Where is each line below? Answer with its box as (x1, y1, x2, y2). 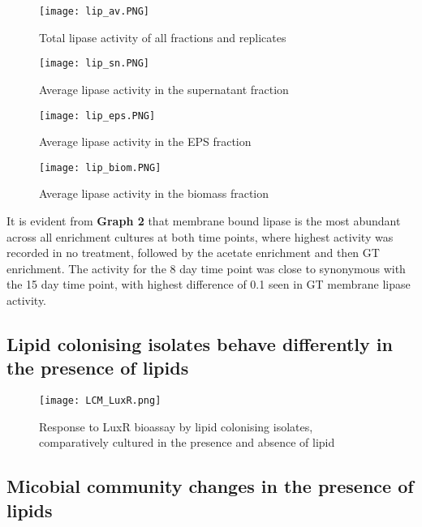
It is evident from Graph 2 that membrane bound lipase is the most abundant (6, 212, 401, 229)
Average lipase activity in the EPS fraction (39, 133, 252, 150)
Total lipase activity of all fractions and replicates (39, 28, 286, 45)
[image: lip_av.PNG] (39, 6, 150, 17)
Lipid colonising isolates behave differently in (6, 331, 393, 356)
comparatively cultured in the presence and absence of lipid (39, 434, 335, 451)
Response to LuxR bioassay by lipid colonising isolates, (39, 418, 313, 435)
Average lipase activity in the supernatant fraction (39, 80, 289, 97)
